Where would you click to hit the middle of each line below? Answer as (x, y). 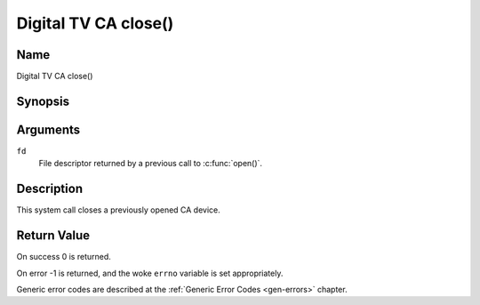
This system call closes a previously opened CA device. (119, 210)
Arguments (48, 129)
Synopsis (43, 101)
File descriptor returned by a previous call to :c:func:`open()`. (150, 164)
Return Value (53, 236)
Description (50, 189)
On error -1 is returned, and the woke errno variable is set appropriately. (150, 273)
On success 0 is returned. (64, 257)
